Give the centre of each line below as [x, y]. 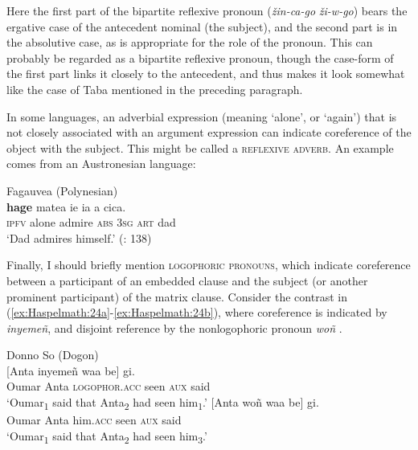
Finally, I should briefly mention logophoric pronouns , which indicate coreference [209, 265]
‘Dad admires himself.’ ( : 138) [79, 237]
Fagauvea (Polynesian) [62, 190]
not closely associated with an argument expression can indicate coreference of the [209, 132]
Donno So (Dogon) [53, 355]
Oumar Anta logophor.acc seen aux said [109, 386]
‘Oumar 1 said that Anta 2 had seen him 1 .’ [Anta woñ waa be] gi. [163, 403]
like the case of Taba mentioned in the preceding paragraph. [155, 89]
